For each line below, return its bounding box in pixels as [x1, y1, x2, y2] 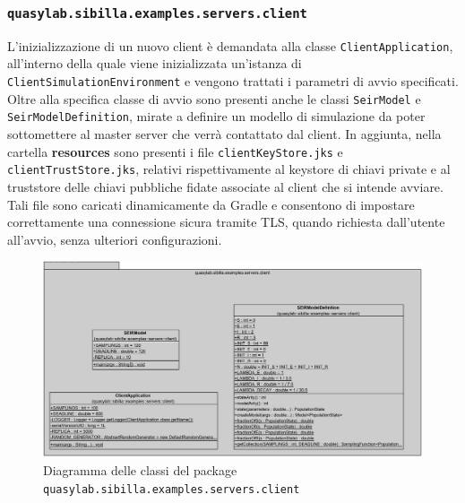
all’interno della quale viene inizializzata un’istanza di [7, 54, 302, 73]
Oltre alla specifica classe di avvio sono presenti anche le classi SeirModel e [7, 89, 421, 108]
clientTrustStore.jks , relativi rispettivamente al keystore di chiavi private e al [7, 160, 451, 178]
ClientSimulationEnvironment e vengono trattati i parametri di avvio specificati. [7, 72, 459, 91]
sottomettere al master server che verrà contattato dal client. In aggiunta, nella [7, 125, 442, 143]
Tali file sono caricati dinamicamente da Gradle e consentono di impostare [7, 195, 415, 213]
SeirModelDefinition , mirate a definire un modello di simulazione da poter [7, 107, 426, 126]
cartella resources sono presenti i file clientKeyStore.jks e [7, 142, 343, 160]
